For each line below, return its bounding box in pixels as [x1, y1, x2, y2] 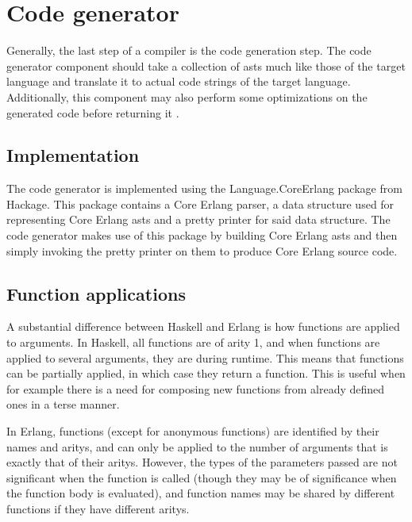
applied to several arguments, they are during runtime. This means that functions [6, 349, 404, 366]
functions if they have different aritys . [6, 501, 190, 516]
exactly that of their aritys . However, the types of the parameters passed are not [6, 454, 398, 470]
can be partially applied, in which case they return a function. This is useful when [6, 365, 406, 382]
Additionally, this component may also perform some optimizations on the [6, 88, 368, 105]
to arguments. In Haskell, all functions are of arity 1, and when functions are [6, 334, 380, 351]
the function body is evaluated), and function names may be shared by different [6, 485, 395, 501]
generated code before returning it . [6, 104, 179, 121]
